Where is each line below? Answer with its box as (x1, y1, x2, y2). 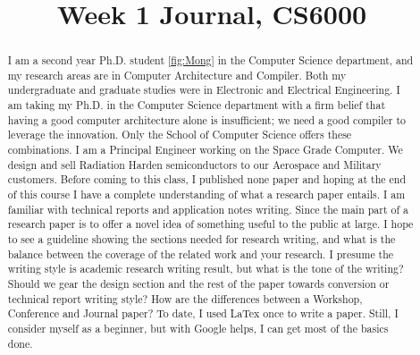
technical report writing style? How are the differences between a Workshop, (7, 291, 363, 306)
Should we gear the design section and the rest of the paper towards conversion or (7, 276, 390, 292)
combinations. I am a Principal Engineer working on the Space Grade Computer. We (7, 142, 403, 157)
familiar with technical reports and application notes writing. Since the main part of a (7, 201, 409, 216)
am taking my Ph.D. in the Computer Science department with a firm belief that (7, 97, 386, 113)
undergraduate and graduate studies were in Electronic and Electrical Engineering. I (7, 82, 400, 97)
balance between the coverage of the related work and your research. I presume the (7, 246, 394, 261)
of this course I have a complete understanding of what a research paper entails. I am (7, 187, 406, 202)
